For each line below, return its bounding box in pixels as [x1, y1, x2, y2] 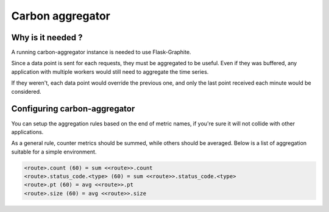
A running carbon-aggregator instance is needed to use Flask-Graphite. [11, 49, 191, 56]
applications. [11, 128, 44, 135]
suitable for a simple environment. [11, 148, 97, 155]
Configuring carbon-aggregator [11, 104, 135, 114]
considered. [11, 88, 41, 95]
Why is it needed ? [11, 32, 83, 43]
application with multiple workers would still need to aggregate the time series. [11, 68, 209, 76]
